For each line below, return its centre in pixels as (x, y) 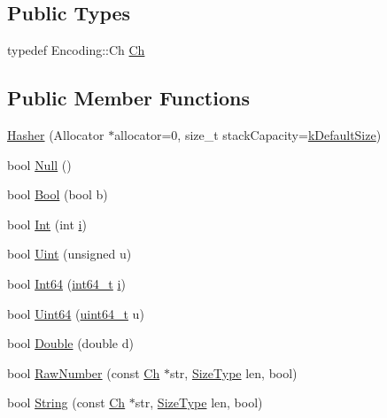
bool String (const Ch (66, 403)
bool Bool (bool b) (58, 194)
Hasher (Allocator (56, 135)
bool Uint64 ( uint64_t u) (76, 313)
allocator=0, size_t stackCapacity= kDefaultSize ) (248, 135)
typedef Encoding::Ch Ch (76, 50)
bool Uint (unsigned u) (70, 254)
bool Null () (39, 164)
